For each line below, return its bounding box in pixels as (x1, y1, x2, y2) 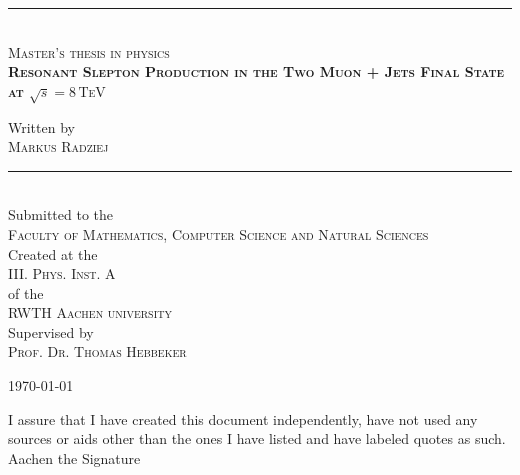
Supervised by (8, 321, 94, 342)
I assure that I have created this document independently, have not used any (8, 408, 478, 429)
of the (8, 282, 44, 303)
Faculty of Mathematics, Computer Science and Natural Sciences (8, 223, 429, 244)
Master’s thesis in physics (8, 41, 170, 62)
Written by (8, 116, 75, 137)
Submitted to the (8, 204, 114, 225)
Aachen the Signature (8, 447, 141, 468)
